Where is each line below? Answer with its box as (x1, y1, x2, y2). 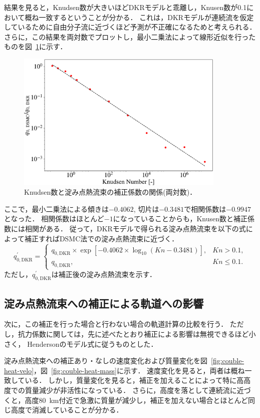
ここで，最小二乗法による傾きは (4, 203, 109, 214)
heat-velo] (4, 365, 34, 375)
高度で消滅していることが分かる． (11, 404, 123, 415)
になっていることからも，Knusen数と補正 (113, 213, 248, 224)
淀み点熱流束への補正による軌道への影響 (4, 295, 204, 311)
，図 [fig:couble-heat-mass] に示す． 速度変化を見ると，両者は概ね (34, 365, 245, 375)
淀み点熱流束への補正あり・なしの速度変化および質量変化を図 (4, 355, 207, 366)
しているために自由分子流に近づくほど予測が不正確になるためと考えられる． (4, 22, 256, 32)
